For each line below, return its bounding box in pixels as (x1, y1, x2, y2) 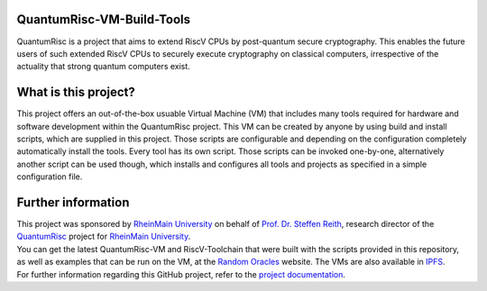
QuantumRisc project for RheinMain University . (16, 231, 191, 242)
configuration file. (16, 171, 83, 182)
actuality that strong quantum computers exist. (16, 61, 191, 72)
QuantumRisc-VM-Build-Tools (16, 12, 191, 27)
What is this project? (16, 85, 135, 100)
